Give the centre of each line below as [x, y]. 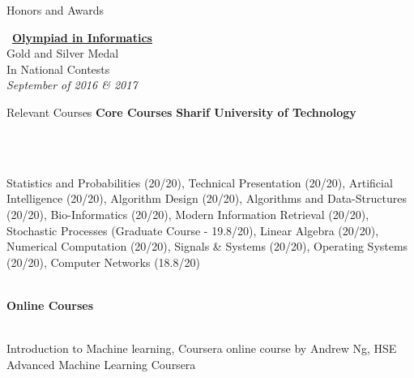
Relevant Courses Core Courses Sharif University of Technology [181, 112]
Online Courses [50, 305]
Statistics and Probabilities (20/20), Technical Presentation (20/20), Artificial [200, 182]
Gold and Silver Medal [63, 53]
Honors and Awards [55, 10]
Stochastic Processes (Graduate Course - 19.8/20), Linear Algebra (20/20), [193, 230]
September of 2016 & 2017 [72, 85]
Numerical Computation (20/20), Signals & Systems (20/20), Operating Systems [207, 246]
